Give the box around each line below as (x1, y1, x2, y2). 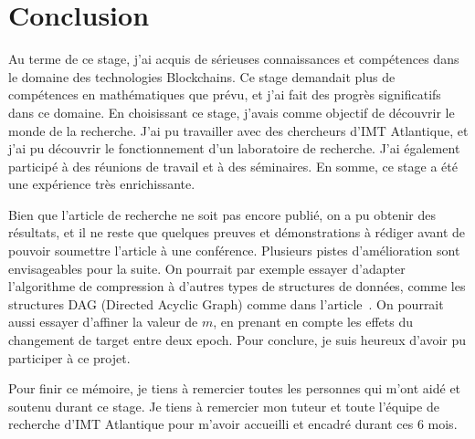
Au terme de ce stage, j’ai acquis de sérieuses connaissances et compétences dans (8, 49, 459, 68)
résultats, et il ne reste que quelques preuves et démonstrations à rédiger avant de (8, 223, 466, 242)
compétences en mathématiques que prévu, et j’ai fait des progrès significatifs (8, 85, 441, 104)
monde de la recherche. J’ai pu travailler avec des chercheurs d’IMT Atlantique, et (8, 120, 469, 140)
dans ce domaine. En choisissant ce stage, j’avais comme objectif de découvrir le (8, 102, 455, 121)
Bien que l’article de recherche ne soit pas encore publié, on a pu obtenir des (8, 204, 437, 224)
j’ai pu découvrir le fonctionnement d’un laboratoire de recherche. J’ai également (8, 139, 460, 158)
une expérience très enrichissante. (8, 174, 195, 193)
